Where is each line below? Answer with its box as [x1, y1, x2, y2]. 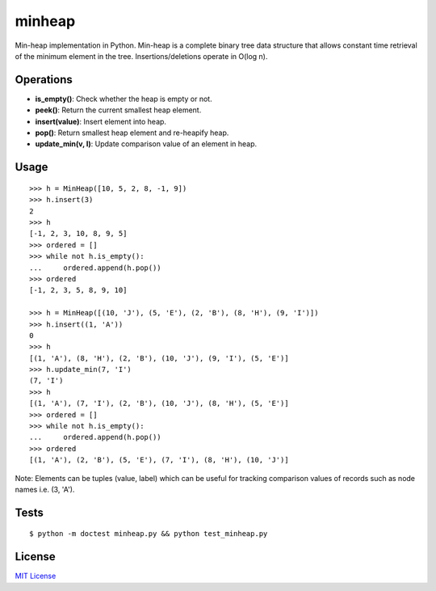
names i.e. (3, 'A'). [15, 484, 75, 494]
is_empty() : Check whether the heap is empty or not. [35, 94, 213, 103]
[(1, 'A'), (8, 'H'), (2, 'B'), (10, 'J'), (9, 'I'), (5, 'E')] [29, 353, 290, 363]
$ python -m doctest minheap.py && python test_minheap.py [29, 530, 268, 538]
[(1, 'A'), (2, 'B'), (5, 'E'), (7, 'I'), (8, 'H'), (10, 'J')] [29, 455, 290, 465]
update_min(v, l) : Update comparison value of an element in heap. [35, 139, 258, 149]
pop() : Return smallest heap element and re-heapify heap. [35, 128, 229, 137]
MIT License [15, 571, 57, 581]
